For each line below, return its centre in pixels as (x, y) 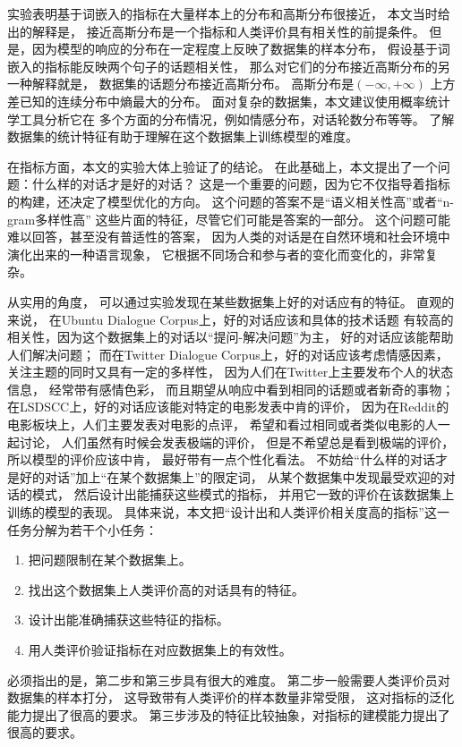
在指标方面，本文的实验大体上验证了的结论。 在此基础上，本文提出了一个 (222, 166)
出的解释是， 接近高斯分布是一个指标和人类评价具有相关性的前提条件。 (216, 31)
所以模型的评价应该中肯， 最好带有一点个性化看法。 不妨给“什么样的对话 (221, 459)
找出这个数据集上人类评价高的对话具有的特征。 (166, 589)
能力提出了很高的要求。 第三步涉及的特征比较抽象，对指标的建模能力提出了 (229, 714)
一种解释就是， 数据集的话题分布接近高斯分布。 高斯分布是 (181, 84)
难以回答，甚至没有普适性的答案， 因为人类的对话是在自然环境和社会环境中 (229, 237)
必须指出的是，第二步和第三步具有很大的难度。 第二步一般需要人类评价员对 (229, 679)
